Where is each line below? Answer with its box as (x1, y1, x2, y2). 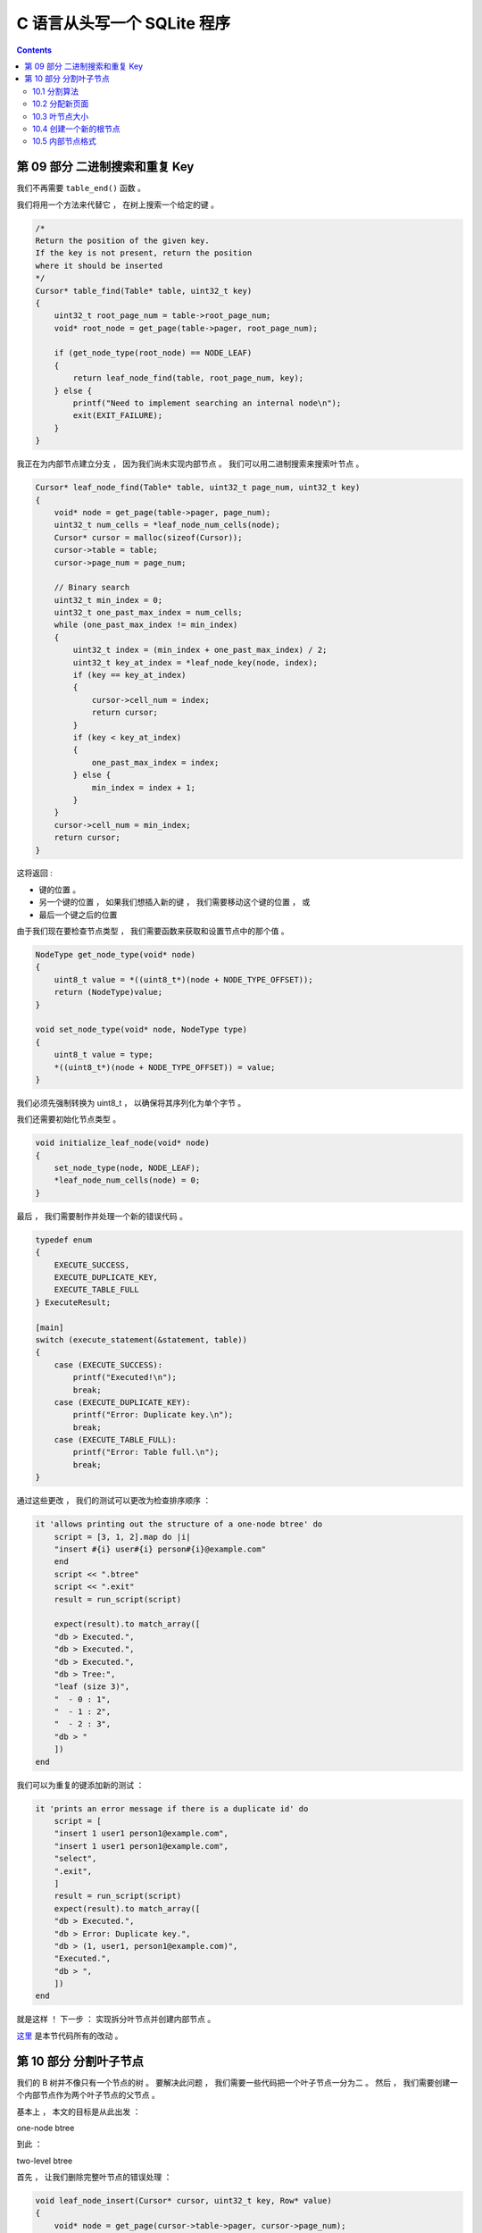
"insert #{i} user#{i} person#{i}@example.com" (54, 1544, 267, 1554)
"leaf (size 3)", (54, 1682, 130, 1692)
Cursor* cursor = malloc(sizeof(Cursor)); (54, 532, 243, 542)
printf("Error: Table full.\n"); (72, 1447, 220, 1458)
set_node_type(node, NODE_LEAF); (54, 1163, 201, 1174)
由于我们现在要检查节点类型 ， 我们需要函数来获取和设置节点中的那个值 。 (16, 925, 289, 937)
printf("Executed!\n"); (72, 1372, 178, 1383)
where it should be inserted (35, 260, 163, 271)
